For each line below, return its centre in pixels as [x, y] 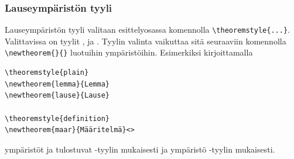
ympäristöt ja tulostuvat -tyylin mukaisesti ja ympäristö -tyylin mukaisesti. [140, 149]
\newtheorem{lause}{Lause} [57, 96]
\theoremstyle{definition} [57, 118]
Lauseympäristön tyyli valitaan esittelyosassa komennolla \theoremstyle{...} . [147, 30]
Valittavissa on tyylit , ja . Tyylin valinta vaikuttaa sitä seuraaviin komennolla [146, 41]
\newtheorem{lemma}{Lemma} [57, 84]
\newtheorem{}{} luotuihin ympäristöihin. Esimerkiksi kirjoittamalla [129, 52]
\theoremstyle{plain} [47, 73]
